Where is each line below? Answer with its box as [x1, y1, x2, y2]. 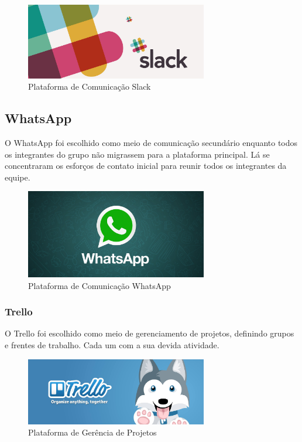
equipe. [5, 171, 30, 183]
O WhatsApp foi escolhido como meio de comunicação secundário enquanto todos [5, 137, 298, 149]
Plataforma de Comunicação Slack [28, 80, 151, 93]
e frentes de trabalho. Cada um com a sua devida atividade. [5, 338, 219, 351]
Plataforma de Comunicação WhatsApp [28, 279, 171, 291]
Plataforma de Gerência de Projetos [28, 426, 157, 438]
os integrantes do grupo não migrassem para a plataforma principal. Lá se [5, 148, 270, 160]
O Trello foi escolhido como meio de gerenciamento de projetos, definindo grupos [5, 327, 294, 339]
